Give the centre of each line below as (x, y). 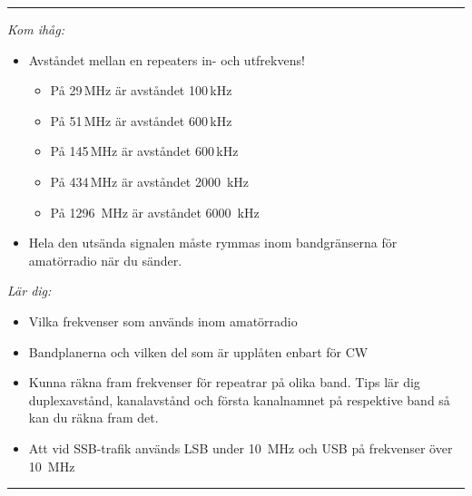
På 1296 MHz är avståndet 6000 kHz (155, 212)
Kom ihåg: (36, 29)
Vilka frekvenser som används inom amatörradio (163, 321)
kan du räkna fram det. (93, 418)
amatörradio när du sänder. (105, 260)
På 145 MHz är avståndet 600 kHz (144, 151)
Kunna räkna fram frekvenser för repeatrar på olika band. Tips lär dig (224, 382)
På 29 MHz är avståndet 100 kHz (141, 90)
